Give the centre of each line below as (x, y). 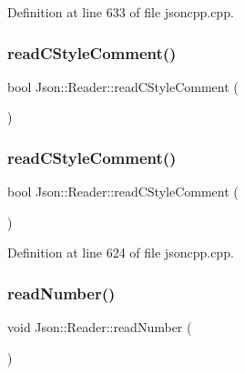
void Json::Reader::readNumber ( (100, 327)
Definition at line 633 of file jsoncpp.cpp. (121, 12)
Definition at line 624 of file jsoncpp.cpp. (121, 253)
